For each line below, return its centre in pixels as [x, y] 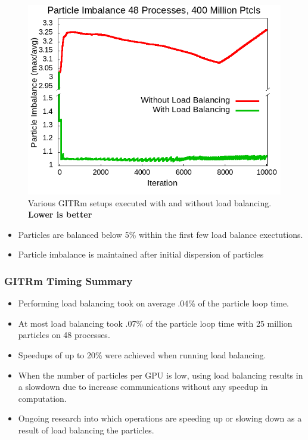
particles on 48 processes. [64, 335]
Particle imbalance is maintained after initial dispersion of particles [141, 254]
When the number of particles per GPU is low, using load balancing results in [161, 375]
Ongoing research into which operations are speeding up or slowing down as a [160, 418]
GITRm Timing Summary [69, 281]
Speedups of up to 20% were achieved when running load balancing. [142, 354]
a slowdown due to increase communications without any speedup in [143, 387]
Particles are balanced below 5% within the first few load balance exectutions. [161, 234]
